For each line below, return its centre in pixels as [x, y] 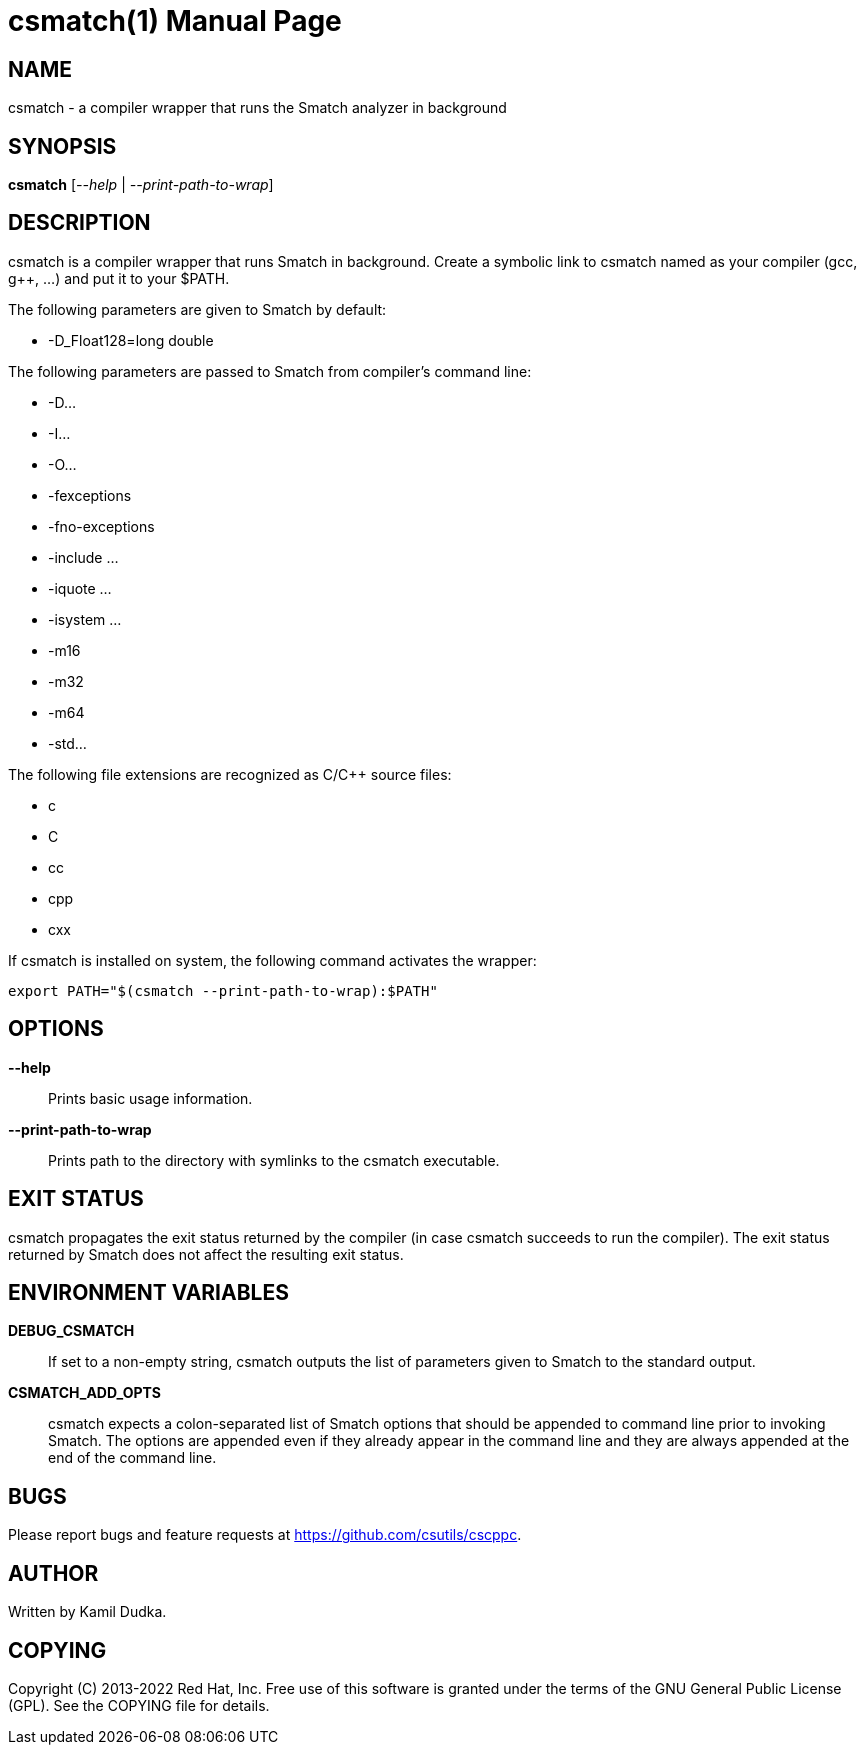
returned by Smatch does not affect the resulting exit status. [206, 1254]
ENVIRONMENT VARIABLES [148, 1292]
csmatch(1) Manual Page [175, 21]
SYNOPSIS [62, 146]
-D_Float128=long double [131, 340]
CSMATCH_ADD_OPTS [84, 1393]
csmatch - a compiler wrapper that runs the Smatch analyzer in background [257, 108]
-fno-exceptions [101, 526]
